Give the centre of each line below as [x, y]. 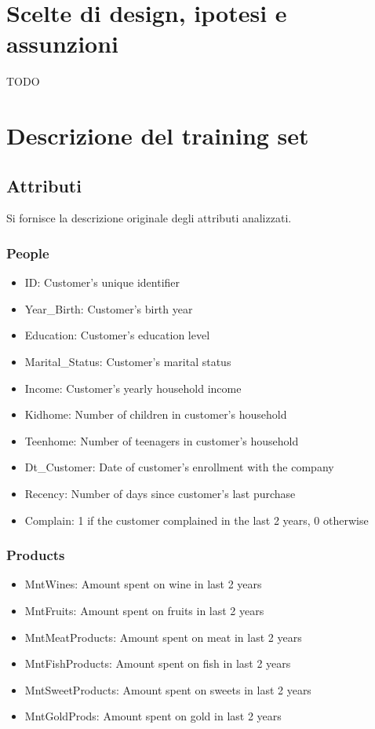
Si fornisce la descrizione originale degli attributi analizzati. [149, 218]
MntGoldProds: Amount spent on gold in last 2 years [153, 716]
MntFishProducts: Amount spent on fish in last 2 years [158, 663]
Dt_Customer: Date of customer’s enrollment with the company [179, 467]
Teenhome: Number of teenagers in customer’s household [162, 440]
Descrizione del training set [158, 136]
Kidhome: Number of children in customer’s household [156, 414]
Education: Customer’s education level [117, 335]
